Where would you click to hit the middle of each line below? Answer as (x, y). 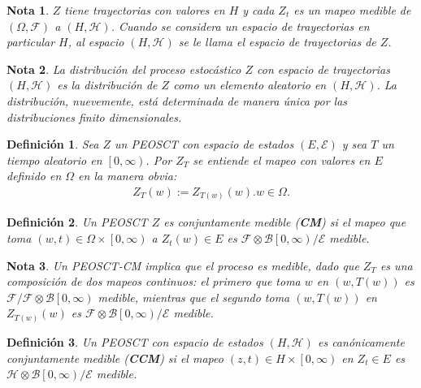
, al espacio (96, 42)
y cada (258, 10)
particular (31, 42)
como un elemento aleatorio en (250, 85)
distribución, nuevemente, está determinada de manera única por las (177, 100)
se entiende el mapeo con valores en (282, 160)
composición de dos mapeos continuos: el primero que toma (154, 281)
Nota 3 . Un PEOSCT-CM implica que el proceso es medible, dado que (183, 265)
